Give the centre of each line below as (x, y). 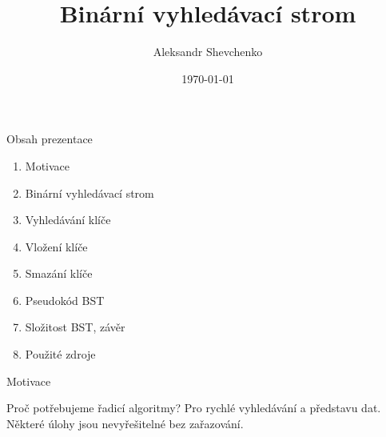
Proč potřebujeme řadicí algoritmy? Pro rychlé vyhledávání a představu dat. (194, 408)
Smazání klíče (59, 273)
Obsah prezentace (50, 139)
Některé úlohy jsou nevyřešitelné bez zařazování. (125, 423)
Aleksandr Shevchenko (208, 52)
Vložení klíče (56, 246)
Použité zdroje (60, 354)
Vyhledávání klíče (68, 220)
